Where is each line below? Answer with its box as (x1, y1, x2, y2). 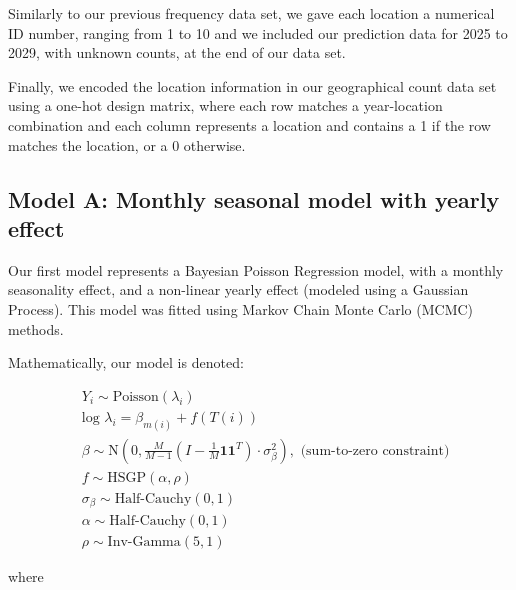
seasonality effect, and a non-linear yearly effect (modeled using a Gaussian (8, 279, 469, 300)
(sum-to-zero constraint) (300, 443, 450, 458)
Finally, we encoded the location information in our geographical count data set (8, 75, 497, 96)
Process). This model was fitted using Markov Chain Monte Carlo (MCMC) (8, 298, 474, 319)
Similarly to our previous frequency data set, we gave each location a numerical (8, 3, 495, 23)
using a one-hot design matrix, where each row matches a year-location (8, 95, 443, 116)
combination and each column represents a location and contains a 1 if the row (8, 114, 491, 135)
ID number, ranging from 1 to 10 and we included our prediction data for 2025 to (8, 22, 508, 43)
